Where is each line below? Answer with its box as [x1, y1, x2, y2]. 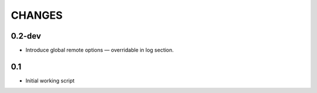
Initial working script [25, 77, 75, 84]
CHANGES [11, 9, 63, 22]
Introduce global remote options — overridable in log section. [25, 47, 174, 54]
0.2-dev [11, 31, 41, 41]
